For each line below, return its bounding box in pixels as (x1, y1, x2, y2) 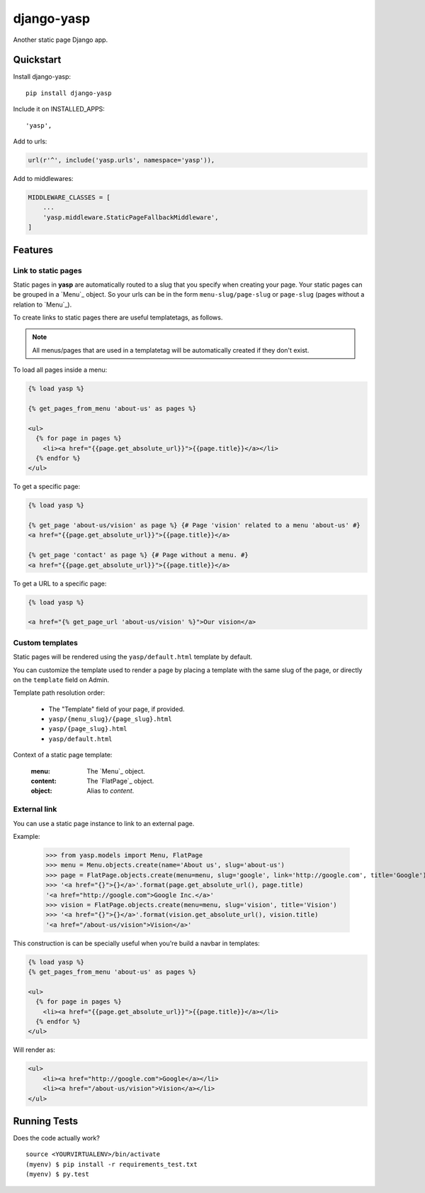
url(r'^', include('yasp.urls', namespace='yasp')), (28, 156, 215, 164)
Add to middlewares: (13, 174, 74, 182)
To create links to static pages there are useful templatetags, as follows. (13, 313, 223, 322)
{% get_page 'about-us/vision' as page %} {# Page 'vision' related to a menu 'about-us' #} (28, 522, 361, 529)
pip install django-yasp (25, 89, 112, 97)
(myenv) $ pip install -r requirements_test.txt (25, 1160, 198, 1168)
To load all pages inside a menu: (13, 365, 108, 374)
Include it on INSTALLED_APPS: (13, 105, 106, 114)
